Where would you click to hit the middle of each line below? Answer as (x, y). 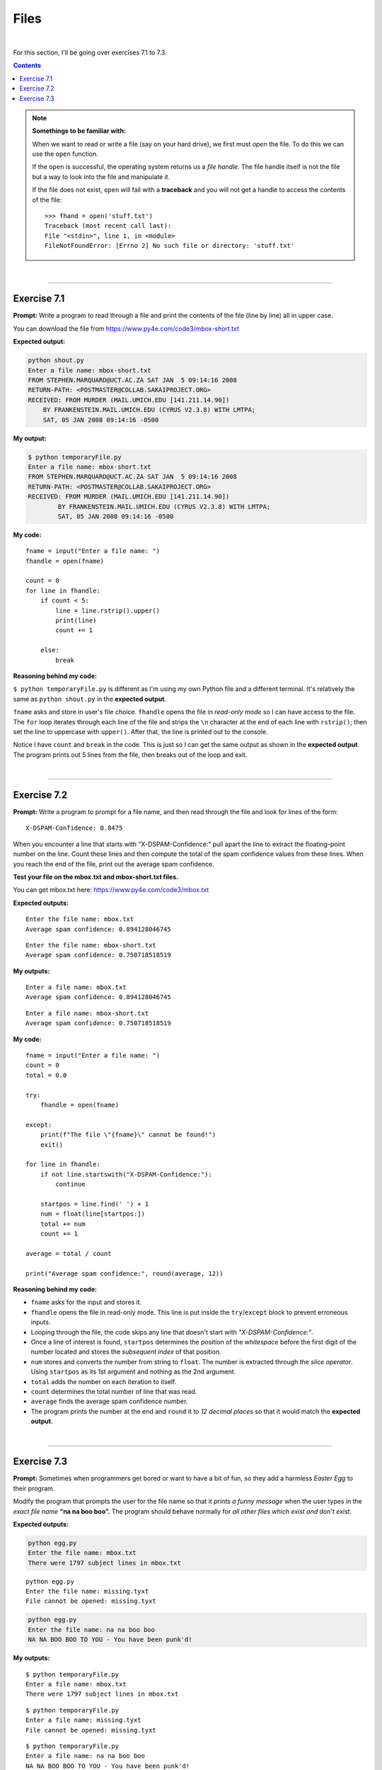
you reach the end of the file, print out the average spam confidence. (114, 864)
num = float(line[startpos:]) (92, 1214)
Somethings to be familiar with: (79, 131)
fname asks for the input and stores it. (86, 1302)
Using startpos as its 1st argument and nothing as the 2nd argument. (133, 1372)
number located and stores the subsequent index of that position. (126, 1352)
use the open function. (65, 154)
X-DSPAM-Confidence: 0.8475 (74, 828)
